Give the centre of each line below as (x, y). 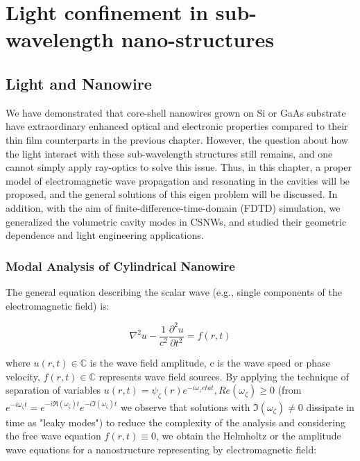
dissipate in (330, 406)
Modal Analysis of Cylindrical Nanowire (120, 266)
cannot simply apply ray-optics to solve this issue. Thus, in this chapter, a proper (179, 167)
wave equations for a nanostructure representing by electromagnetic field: (161, 449)
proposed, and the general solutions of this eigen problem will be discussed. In (172, 194)
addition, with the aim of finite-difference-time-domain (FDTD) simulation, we (173, 207)
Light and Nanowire (79, 83)
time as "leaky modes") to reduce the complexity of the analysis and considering (176, 422)
